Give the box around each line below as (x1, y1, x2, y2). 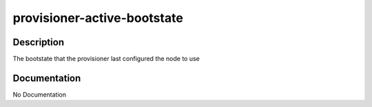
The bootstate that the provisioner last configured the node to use (12, 55, 200, 63)
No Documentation (12, 90, 67, 99)
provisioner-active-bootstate (12, 10, 184, 25)
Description (12, 36, 65, 48)
